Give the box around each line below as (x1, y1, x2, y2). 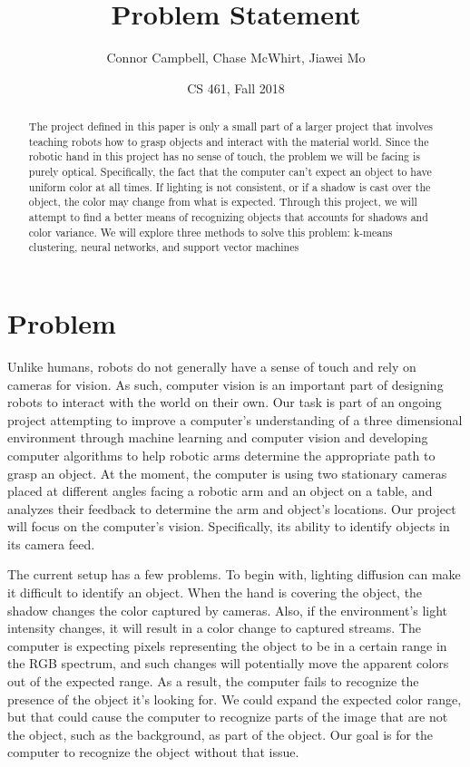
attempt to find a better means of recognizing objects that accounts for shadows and (28, 209, 428, 225)
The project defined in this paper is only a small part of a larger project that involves (28, 119, 433, 134)
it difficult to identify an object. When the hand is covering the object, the (7, 583, 423, 602)
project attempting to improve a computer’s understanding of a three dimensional (7, 410, 463, 429)
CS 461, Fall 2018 (187, 78, 285, 97)
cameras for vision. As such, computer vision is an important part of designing (7, 374, 444, 393)
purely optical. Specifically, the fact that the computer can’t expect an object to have (28, 164, 432, 180)
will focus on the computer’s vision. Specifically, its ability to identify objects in (7, 517, 450, 536)
